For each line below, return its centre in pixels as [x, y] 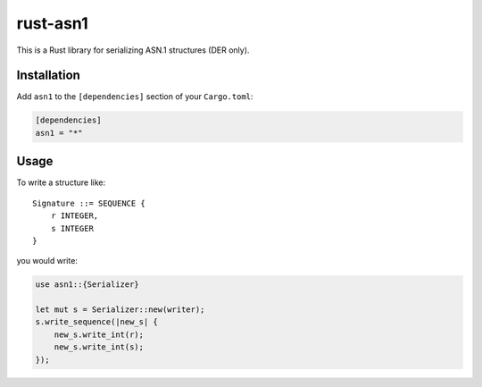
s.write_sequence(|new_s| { [96, 322]
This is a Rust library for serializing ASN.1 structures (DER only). [133, 50]
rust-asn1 [52, 23]
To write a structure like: [61, 182]
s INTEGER [72, 228]
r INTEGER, [75, 216]
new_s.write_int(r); [99, 334]
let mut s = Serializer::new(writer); [120, 310]
